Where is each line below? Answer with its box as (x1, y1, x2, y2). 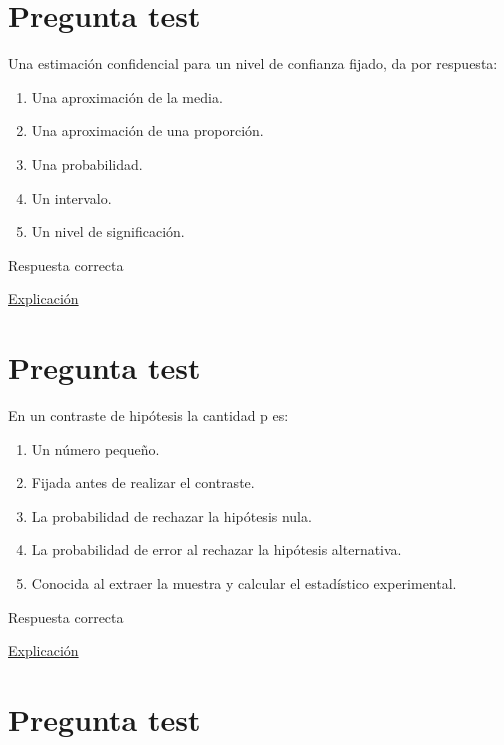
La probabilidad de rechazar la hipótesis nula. (31, 505, 312, 526)
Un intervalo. (31, 187, 112, 208)
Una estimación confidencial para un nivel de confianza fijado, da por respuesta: (8, 53, 498, 74)
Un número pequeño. (31, 438, 160, 459)
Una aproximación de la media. (31, 86, 223, 107)
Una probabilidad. (31, 153, 143, 174)
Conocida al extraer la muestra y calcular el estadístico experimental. (31, 572, 457, 593)
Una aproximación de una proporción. (31, 120, 264, 141)
